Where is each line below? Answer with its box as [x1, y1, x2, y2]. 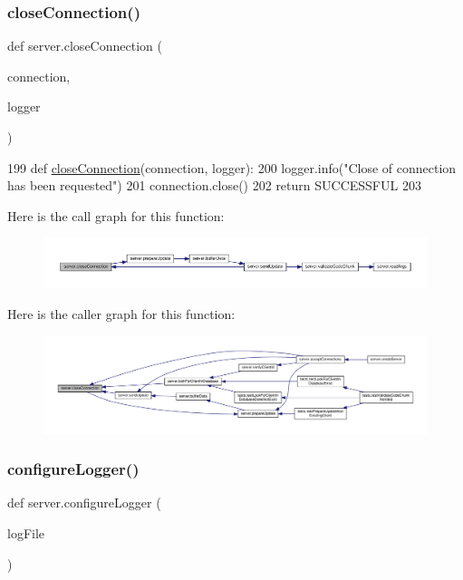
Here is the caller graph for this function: [7, 304, 236, 323]
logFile [7, 523, 45, 542]
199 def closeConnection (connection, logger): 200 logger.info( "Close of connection [7, 158, 457, 177]
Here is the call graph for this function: [7, 206, 225, 225]
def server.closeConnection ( [7, 36, 162, 55]
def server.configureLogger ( [7, 493, 161, 512]
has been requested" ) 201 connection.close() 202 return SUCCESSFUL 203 [7, 176, 421, 195]
